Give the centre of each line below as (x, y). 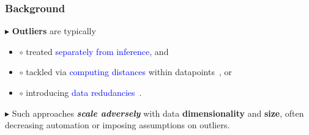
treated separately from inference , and (97, 51)
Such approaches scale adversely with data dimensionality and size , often (158, 113)
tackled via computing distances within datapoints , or (129, 72)
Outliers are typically (54, 31)
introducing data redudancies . (84, 92)
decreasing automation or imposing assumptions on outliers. (117, 125)
